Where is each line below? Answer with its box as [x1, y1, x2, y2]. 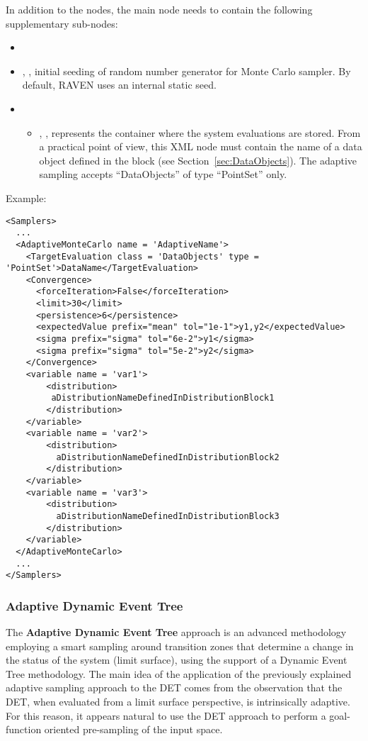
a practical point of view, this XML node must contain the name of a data [39, 139, 362, 154]
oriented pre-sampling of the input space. [44, 722, 223, 737]
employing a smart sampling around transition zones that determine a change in [6, 638, 354, 653]
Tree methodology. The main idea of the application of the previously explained [6, 666, 352, 681]
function [6, 722, 42, 737]
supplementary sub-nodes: [6, 16, 118, 30]
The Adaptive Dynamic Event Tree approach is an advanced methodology [6, 625, 347, 640]
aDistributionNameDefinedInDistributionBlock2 [56, 452, 280, 462]
